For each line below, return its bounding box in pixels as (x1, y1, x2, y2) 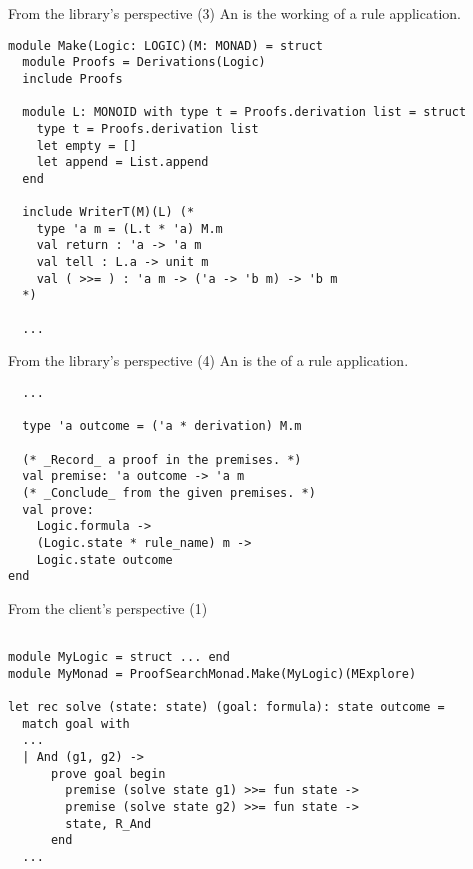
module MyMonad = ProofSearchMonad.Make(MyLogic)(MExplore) (8, 666, 417, 681)
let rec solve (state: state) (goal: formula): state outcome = (8, 700, 445, 715)
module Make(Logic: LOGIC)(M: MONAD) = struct (8, 38, 323, 53)
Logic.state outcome (36, 552, 173, 567)
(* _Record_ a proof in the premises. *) (22, 452, 302, 467)
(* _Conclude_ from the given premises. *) (22, 485, 316, 500)
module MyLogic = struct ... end (8, 650, 230, 665)
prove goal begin (50, 766, 166, 781)
